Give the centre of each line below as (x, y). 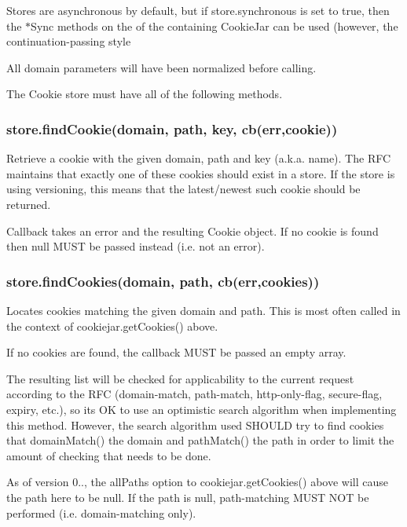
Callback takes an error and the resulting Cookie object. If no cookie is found (192, 231)
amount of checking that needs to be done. (109, 455)
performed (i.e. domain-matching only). (101, 512)
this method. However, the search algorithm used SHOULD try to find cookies (195, 425)
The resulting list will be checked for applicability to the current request (180, 378)
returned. (29, 204)
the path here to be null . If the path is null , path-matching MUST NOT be (188, 497)
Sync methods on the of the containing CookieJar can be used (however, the (214, 26)
